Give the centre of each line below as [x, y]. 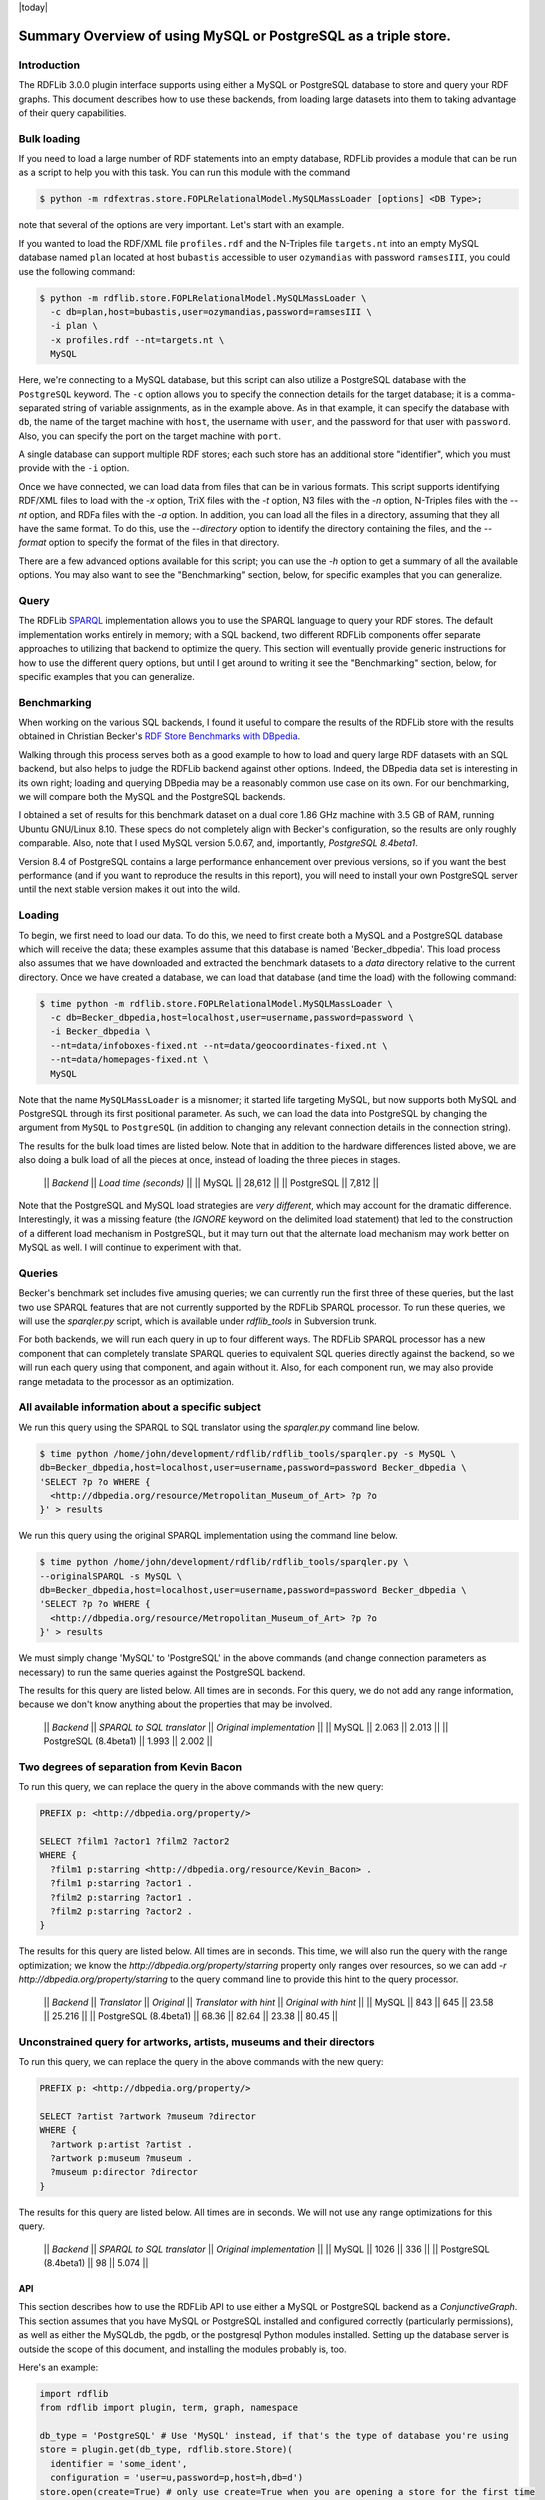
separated [39, 407]
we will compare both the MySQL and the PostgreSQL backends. [152, 797]
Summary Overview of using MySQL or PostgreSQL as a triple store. [235, 35]
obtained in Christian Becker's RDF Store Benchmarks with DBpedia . [159, 736]
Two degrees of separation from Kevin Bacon [130, 1767]
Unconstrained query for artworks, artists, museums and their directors [196, 2042]
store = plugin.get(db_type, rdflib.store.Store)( [166, 2449]
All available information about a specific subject [140, 1407]
